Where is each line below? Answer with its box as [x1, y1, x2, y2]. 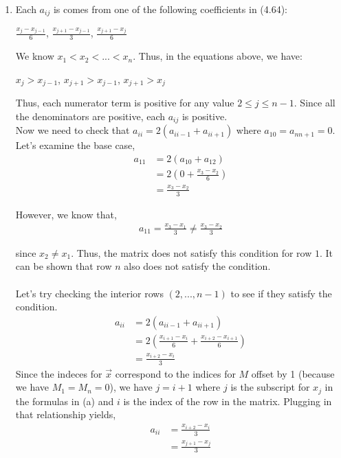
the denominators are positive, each [15, 108, 166, 123]
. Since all [294, 95, 335, 110]
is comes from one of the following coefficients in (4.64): [53, 2, 288, 16]
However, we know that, [15, 207, 117, 221]
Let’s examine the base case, [15, 138, 135, 152]
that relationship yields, [15, 407, 116, 422]
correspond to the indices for [115, 366, 236, 380]
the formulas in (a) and [15, 393, 114, 408]
